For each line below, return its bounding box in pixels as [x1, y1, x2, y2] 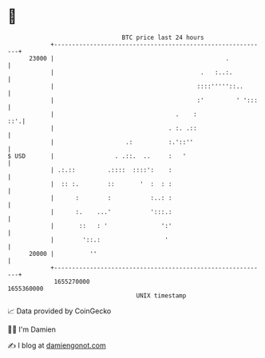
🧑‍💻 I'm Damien [7, 325, 57, 334]
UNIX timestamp [136, 291, 187, 300]
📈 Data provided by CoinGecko [7, 306, 112, 316]
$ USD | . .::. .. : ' [7, 151, 187, 160]
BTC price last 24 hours [121, 33, 204, 41]
